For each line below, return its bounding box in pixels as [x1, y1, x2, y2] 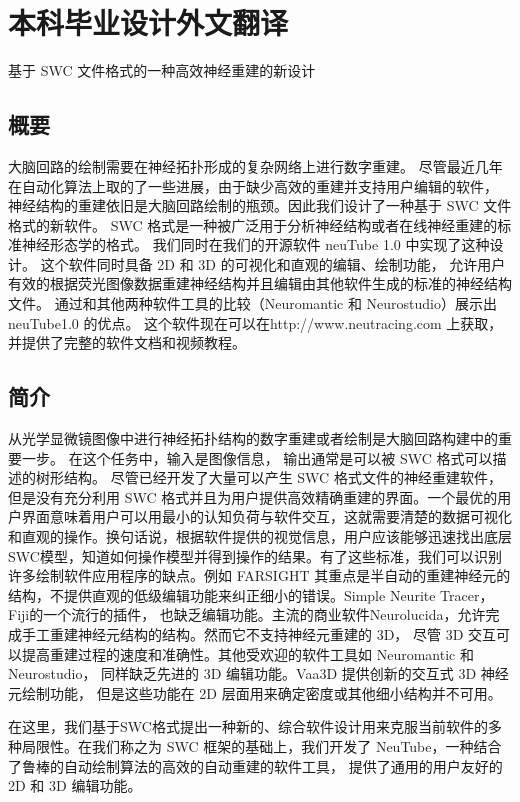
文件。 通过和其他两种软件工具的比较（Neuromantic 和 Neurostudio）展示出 [8, 293, 497, 314]
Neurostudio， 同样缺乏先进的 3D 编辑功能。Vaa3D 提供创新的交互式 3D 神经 [8, 663, 509, 684]
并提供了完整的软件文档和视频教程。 [8, 332, 246, 353]
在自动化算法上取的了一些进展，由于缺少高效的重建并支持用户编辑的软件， [8, 175, 498, 196]
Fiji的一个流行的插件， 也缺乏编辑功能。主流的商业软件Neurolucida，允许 [8, 604, 486, 625]
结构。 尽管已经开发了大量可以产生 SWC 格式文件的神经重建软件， [63, 467, 502, 488]
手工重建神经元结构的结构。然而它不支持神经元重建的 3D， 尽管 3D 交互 [21, 624, 497, 644]
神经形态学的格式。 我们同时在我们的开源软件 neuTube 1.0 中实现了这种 [21, 234, 490, 255]
